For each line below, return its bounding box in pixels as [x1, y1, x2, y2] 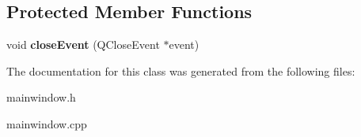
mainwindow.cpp [6, 115, 87, 131]
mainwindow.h [6, 89, 76, 106]
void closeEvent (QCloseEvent [6, 36, 160, 53]
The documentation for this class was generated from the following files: [6, 62, 355, 79]
